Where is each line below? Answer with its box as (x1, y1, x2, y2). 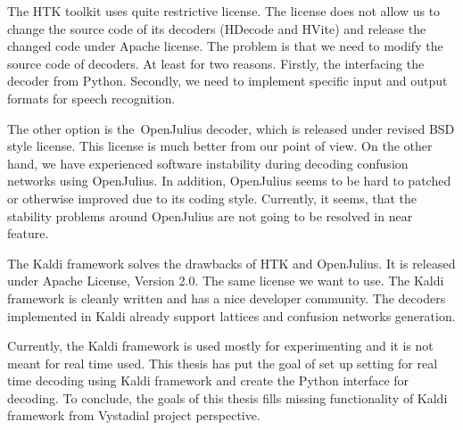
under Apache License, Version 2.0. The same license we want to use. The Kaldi (7, 271, 444, 290)
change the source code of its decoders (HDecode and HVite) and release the (7, 19, 426, 37)
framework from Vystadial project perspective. (7, 406, 260, 425)
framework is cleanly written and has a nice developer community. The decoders (7, 288, 446, 307)
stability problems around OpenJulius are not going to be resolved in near (7, 206, 413, 225)
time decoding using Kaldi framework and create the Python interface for (7, 371, 409, 390)
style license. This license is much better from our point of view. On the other (7, 136, 433, 155)
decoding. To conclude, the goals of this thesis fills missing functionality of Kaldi (7, 388, 448, 407)
